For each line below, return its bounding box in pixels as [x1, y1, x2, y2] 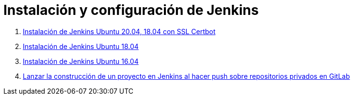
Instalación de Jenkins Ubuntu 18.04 [23, 42, 139, 50]
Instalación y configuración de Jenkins [3, 2, 259, 18]
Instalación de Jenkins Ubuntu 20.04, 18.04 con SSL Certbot [23, 27, 216, 36]
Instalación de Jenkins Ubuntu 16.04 [23, 57, 139, 65]
